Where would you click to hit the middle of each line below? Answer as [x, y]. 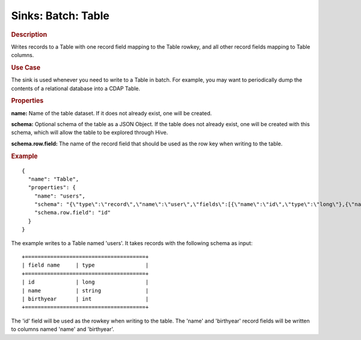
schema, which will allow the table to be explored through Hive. [90, 133]
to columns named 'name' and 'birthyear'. [63, 329]
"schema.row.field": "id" [73, 213]
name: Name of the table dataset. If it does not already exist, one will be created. [111, 113]
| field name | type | [85, 265]
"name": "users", [60, 196]
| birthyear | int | [85, 299]
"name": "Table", [54, 179]
